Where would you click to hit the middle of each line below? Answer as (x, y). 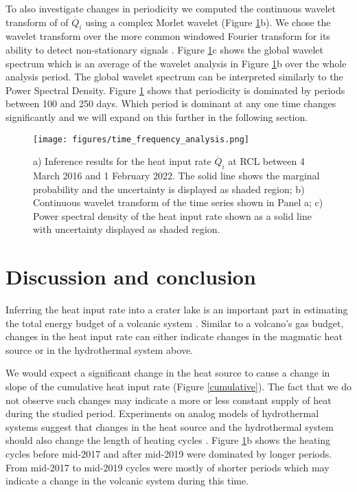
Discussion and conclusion (131, 277)
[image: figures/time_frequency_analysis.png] (141, 139)
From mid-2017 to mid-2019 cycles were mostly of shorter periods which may (168, 467)
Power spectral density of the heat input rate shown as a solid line (172, 215)
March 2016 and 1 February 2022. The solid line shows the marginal (176, 175)
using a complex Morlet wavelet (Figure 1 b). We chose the (208, 22)
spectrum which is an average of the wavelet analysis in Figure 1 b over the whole (176, 63)
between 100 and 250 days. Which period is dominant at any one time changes (171, 103)
